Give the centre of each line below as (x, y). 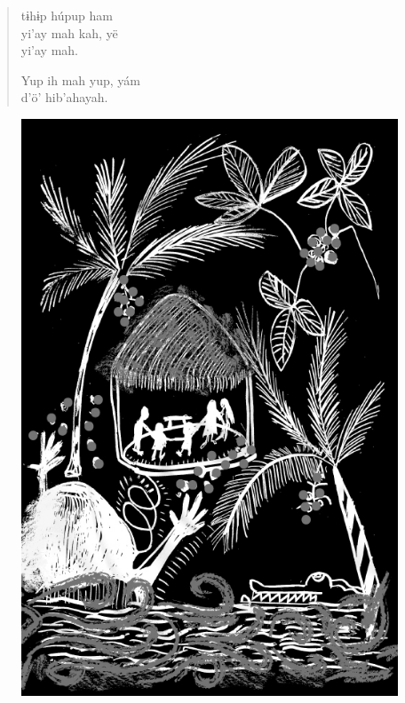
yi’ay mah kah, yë (69, 32)
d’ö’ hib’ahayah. (64, 97)
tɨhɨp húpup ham (67, 15)
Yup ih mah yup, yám (80, 79)
